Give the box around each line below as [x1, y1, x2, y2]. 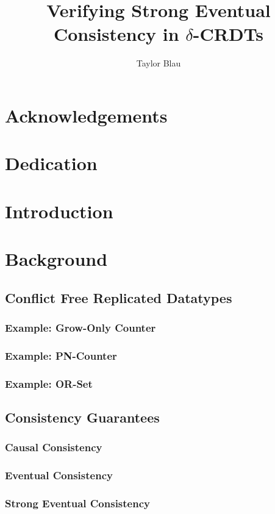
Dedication [5, 151, 98, 176]
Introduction [5, 198, 113, 223]
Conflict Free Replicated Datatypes [5, 288, 232, 307]
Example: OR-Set [5, 376, 93, 391]
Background [5, 246, 108, 271]
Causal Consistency [5, 440, 102, 455]
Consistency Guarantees [5, 407, 160, 426]
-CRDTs [193, 21, 264, 46]
